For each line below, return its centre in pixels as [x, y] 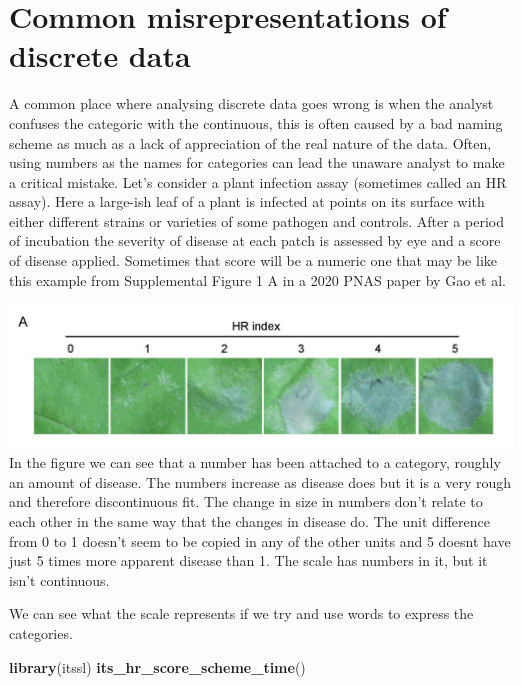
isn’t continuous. [59, 579]
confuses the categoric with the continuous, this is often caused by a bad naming [256, 122]
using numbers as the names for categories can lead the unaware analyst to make [257, 162]
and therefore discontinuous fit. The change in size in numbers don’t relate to [246, 501]
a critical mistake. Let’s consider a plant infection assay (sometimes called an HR [258, 181]
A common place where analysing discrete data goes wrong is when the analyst [251, 103]
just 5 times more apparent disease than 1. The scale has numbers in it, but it [248, 560]
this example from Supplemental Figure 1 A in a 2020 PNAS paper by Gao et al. [257, 279]
